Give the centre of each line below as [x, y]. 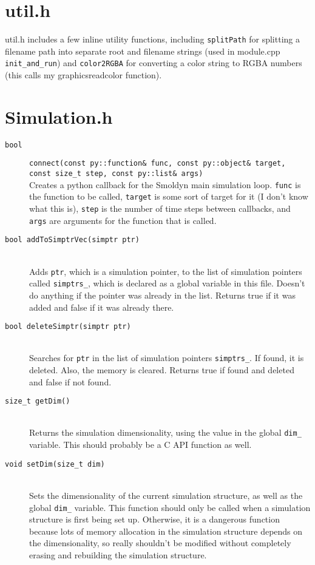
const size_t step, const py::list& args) [116, 174]
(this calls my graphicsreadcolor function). [83, 75]
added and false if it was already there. [102, 307]
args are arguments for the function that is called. [123, 220]
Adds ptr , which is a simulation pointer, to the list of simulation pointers [166, 271]
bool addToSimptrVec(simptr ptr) [72, 240]
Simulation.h [59, 116]
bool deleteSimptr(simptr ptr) [68, 327]
